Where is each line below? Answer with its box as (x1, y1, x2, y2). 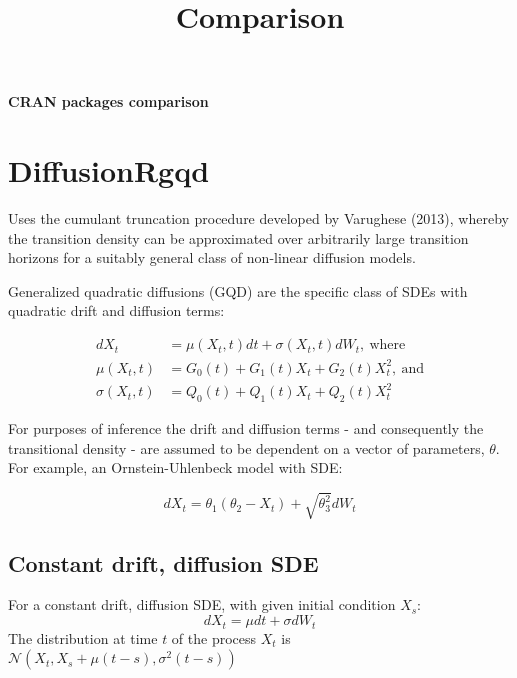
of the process (171, 627, 257, 648)
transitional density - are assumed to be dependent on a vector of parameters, (8, 437, 485, 458)
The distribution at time (8, 627, 158, 648)
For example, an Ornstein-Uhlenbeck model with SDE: (8, 457, 343, 478)
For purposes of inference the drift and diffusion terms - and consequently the (8, 417, 484, 438)
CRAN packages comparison (8, 91, 209, 112)
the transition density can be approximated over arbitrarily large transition (8, 227, 469, 248)
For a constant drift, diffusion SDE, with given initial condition (8, 594, 396, 615)
